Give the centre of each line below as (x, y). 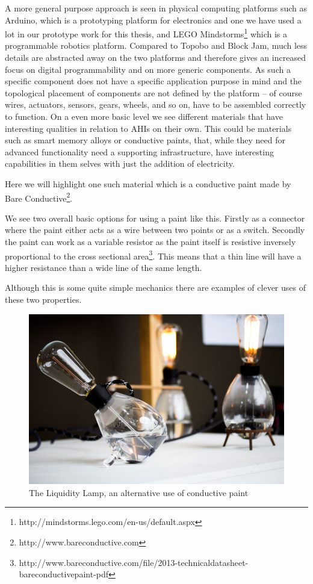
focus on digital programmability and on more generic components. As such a (148, 69)
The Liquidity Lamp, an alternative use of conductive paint (139, 492)
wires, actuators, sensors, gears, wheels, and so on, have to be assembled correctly (156, 104)
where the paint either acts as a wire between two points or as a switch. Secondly (155, 230)
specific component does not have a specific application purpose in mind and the (153, 81)
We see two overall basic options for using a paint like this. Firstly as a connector (155, 218)
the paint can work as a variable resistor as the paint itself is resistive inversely (150, 241)
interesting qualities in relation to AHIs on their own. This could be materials (148, 128)
